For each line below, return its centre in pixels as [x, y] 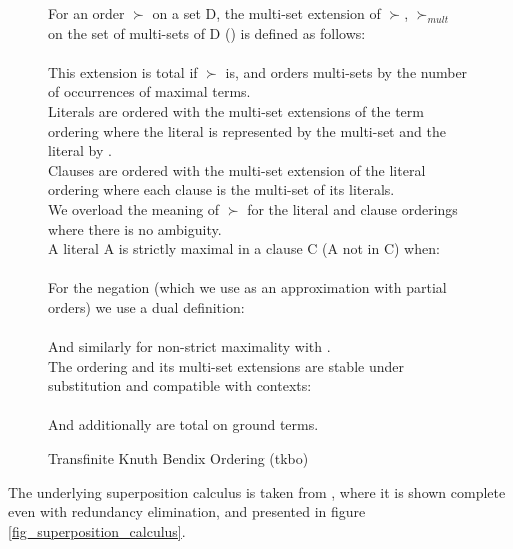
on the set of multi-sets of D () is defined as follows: [207, 32]
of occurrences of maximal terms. [149, 91]
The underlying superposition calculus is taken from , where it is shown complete [257, 491]
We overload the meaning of [134, 208]
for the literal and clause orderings [352, 208]
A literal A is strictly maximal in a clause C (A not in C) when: [244, 248]
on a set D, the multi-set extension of [266, 13]
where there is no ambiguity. [135, 228]
